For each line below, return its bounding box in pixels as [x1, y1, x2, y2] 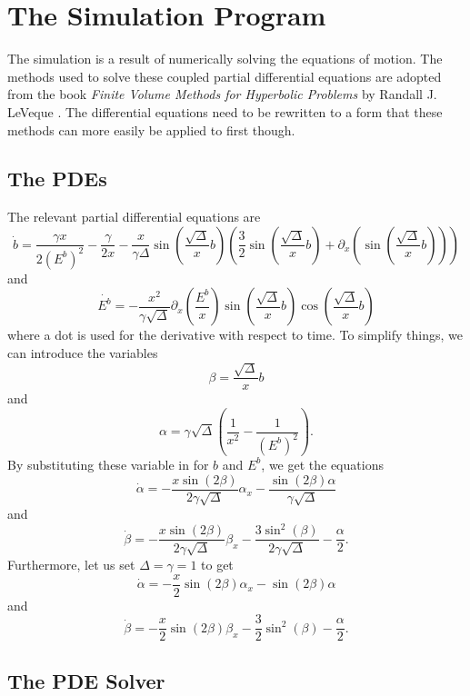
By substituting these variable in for [7, 454, 209, 473]
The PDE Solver [7, 666, 165, 694]
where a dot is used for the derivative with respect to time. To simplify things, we [7, 325, 464, 344]
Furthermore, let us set [7, 555, 135, 574]
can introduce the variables [7, 343, 158, 363]
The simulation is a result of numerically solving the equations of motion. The [7, 49, 443, 68]
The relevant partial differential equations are [7, 207, 261, 226]
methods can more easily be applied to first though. [7, 120, 295, 139]
